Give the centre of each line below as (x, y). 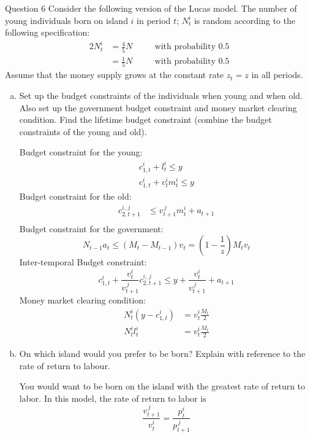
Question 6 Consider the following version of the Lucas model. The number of (151, 8)
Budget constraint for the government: (91, 228)
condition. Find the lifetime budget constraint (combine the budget (146, 119)
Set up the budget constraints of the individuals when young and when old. (161, 96)
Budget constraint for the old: (75, 196)
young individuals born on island (66, 20)
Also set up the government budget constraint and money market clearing (158, 107)
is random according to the (244, 20)
